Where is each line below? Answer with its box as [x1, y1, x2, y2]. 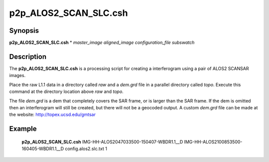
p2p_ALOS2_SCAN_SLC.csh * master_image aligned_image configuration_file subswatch [9, 40, 195, 46]
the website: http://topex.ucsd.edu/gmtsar [9, 112, 96, 118]
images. [9, 73, 26, 79]
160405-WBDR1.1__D [21, 146, 64, 152]
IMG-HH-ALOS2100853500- [184, 139, 243, 145]
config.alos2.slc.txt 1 [65, 146, 107, 152]
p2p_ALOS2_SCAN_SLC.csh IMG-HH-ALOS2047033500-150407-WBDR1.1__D [21, 139, 183, 145]
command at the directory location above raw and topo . [9, 88, 124, 94]
